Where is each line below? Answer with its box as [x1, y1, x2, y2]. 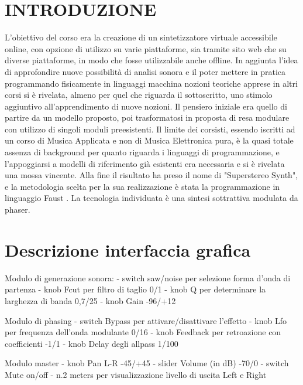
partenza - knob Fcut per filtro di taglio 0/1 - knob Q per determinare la [5, 283, 266, 295]
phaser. [5, 203, 30, 216]
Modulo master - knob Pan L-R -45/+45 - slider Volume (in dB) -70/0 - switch [5, 357, 289, 369]
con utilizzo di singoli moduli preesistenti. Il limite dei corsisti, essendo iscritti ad [5, 122, 295, 135]
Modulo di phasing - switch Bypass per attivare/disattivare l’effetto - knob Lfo [5, 314, 287, 326]
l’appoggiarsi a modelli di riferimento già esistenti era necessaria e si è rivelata [5, 157, 285, 169]
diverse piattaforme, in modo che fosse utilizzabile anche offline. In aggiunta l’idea [5, 54, 298, 66]
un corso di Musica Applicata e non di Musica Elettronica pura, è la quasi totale [5, 134, 294, 146]
